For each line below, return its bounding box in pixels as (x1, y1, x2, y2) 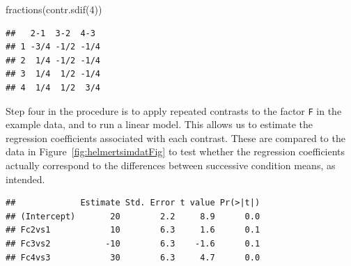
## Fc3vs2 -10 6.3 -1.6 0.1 (6, 238, 260, 249)
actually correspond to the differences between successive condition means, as (6, 158, 336, 172)
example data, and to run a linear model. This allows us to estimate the (6, 117, 313, 132)
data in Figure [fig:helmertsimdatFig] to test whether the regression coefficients (6, 144, 345, 159)
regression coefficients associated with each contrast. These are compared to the (6, 130, 345, 145)
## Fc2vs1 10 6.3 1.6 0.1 (6, 225, 260, 235)
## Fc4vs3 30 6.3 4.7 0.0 (6, 252, 260, 263)
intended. (6, 171, 45, 186)
